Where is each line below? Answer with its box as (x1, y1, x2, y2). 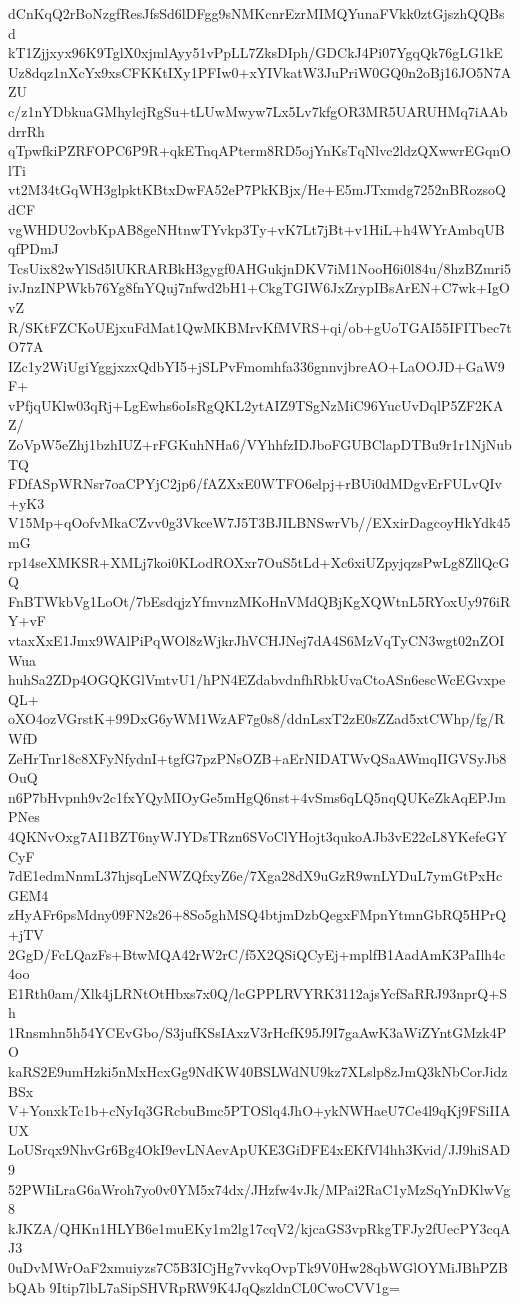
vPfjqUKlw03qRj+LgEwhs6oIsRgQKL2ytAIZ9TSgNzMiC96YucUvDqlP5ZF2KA (8, 394, 504, 415)
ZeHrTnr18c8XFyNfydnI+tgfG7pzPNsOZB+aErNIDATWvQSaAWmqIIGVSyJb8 (8, 747, 507, 768)
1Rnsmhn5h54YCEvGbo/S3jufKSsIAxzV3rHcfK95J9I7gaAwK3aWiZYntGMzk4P (8, 1021, 507, 1042)
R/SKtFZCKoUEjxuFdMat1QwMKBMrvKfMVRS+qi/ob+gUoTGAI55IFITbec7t (8, 316, 512, 337)
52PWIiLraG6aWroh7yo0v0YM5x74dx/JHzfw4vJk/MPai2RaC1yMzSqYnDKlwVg (8, 1178, 511, 1199)
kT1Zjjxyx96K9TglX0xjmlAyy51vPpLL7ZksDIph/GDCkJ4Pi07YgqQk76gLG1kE (8, 42, 503, 63)
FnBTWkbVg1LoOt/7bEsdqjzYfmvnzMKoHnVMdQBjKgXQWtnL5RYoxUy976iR (8, 590, 511, 611)
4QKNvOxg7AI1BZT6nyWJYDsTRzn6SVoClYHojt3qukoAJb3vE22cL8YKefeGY (8, 825, 507, 846)
